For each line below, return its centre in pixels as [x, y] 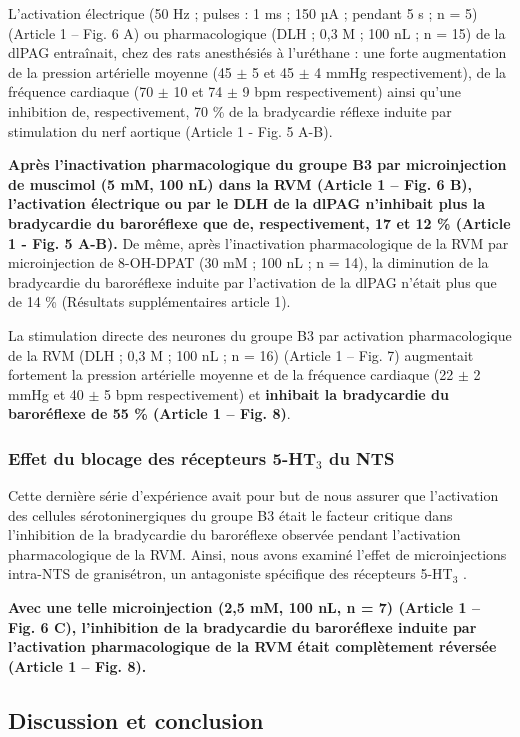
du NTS [361, 457]
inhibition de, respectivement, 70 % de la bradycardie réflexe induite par [230, 110]
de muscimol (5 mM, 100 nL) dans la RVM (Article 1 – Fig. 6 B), [240, 183]
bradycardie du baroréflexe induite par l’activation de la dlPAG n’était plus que [252, 281]
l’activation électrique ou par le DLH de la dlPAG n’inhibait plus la [247, 203]
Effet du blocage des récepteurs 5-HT [162, 457]
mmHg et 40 [46, 393]
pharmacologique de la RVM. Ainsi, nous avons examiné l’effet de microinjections [257, 553]
